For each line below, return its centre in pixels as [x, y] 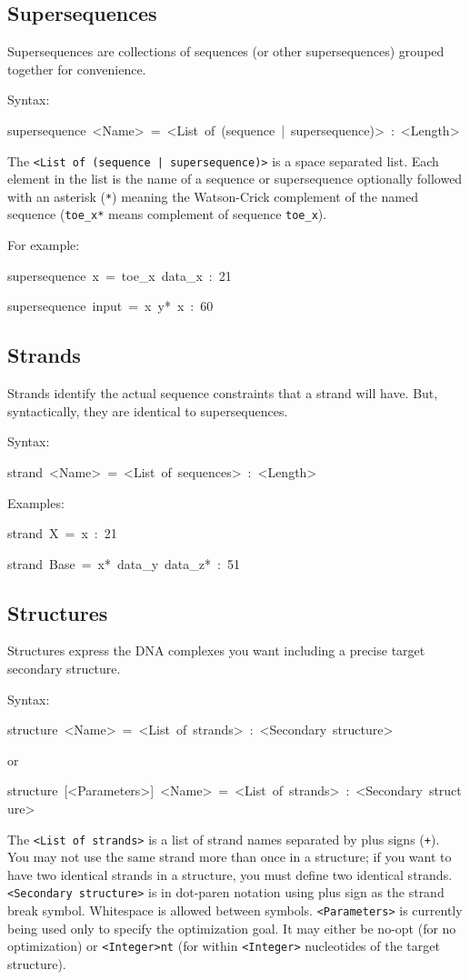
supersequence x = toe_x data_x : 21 [120, 275]
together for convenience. [77, 69]
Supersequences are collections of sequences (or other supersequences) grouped [226, 51]
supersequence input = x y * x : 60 [110, 306]
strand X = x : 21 [62, 533]
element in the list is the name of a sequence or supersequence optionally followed [235, 179]
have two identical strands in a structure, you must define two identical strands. [230, 874]
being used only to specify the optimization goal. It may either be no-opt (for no [232, 928]
